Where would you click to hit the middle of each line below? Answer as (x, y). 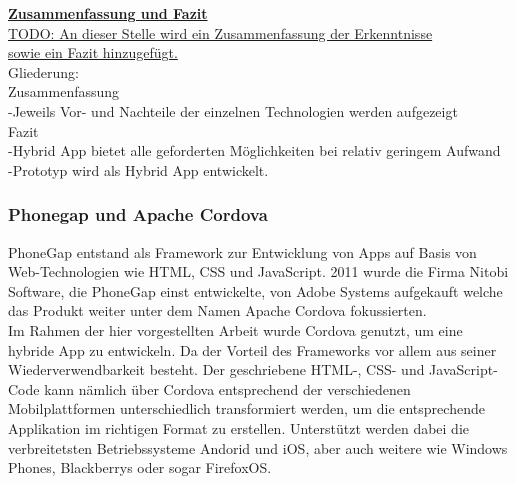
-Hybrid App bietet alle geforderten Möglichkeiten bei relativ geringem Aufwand (254, 150)
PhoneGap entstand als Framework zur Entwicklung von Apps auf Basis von (242, 251)
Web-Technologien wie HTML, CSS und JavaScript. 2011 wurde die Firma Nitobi (258, 271)
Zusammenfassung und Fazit (108, 13)
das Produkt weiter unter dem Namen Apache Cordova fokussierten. (217, 310)
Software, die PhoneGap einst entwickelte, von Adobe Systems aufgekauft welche (255, 290)
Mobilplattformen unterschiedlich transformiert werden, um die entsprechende (246, 408)
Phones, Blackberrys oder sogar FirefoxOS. (140, 467)
